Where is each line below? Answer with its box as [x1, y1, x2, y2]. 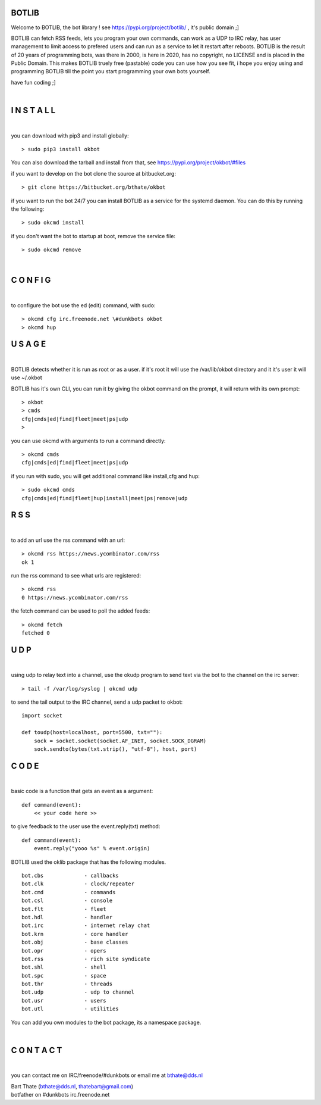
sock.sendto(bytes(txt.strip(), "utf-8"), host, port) [33, 745, 197, 753]
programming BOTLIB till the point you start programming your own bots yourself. [11, 68, 210, 75]
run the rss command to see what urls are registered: [11, 572, 141, 579]
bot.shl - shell [21, 964, 106, 970]
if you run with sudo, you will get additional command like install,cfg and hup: [11, 472, 200, 479]
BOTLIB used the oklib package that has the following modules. [11, 858, 166, 866]
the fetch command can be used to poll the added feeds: [11, 607, 150, 614]
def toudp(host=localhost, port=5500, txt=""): [21, 729, 163, 736]
